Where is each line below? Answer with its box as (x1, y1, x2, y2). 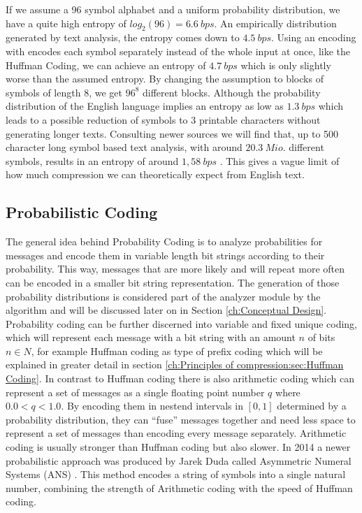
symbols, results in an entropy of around (6, 153, 179, 168)
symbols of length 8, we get (6, 85, 122, 99)
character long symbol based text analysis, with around (6, 140, 242, 154)
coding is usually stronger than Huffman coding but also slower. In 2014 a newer (6, 440, 351, 454)
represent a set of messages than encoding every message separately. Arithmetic (6, 426, 347, 440)
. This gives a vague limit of (219, 153, 340, 168)
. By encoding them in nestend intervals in (61, 398, 243, 413)
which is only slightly (240, 57, 331, 72)
